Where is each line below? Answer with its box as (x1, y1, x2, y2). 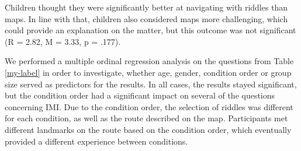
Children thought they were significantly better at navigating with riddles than (5, 1, 288, 13)
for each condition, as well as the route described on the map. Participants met (5, 112, 288, 124)
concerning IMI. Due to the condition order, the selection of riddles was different (5, 100, 293, 113)
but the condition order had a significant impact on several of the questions (5, 89, 275, 101)
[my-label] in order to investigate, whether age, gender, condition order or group (5, 66, 292, 78)
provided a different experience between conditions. (5, 135, 188, 147)
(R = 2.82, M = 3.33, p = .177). (5, 35, 121, 47)
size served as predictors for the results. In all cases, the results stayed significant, (5, 78, 297, 90)
